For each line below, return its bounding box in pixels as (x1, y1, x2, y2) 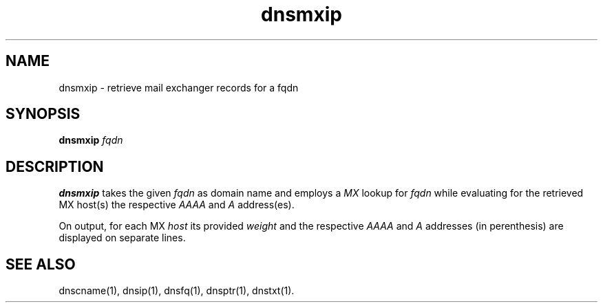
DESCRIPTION (6, 157, 104, 175)
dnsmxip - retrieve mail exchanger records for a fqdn (59, 81, 299, 93)
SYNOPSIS (6, 105, 81, 123)
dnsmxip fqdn (59, 134, 123, 146)
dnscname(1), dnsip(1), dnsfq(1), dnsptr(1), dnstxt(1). (59, 285, 295, 297)
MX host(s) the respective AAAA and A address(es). (59, 199, 295, 211)
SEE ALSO (6, 255, 76, 273)
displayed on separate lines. (59, 232, 186, 244)
